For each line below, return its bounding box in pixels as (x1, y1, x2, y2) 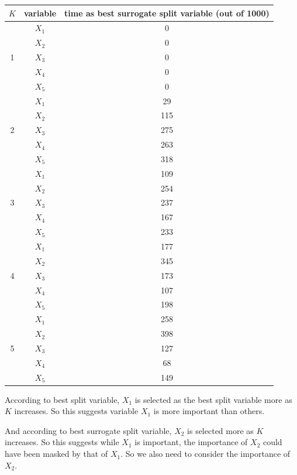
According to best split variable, (5, 393, 120, 405)
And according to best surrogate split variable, (5, 424, 172, 436)
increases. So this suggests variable (14, 405, 139, 417)
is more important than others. (153, 405, 265, 417)
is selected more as (187, 424, 254, 436)
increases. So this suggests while (5, 436, 119, 448)
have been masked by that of (5, 447, 108, 460)
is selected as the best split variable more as (134, 393, 292, 405)
